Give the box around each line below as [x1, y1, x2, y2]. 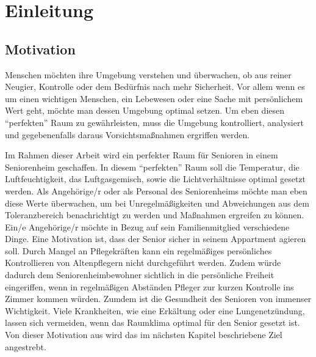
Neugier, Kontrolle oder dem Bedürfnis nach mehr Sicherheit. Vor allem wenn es [5, 80, 305, 93]
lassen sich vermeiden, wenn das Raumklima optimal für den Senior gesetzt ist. [5, 316, 300, 329]
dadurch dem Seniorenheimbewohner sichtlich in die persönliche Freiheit [5, 268, 275, 281]
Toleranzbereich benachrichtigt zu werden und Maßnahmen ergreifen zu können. [5, 208, 304, 221]
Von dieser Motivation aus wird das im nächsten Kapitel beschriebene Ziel [5, 328, 282, 341]
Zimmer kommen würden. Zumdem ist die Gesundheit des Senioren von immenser [5, 292, 312, 305]
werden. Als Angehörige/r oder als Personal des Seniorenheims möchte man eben [5, 184, 307, 197]
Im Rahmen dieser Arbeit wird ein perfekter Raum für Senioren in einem [5, 149, 278, 161]
